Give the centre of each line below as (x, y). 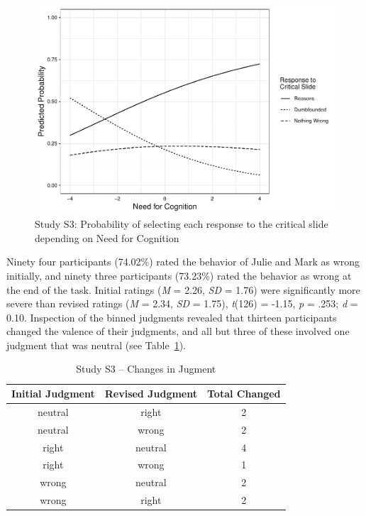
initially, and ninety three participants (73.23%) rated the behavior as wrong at (179, 275)
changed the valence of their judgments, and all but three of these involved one (178, 331)
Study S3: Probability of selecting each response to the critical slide (182, 224)
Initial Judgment (53, 394)
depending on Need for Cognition (107, 237)
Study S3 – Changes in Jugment (146, 369)
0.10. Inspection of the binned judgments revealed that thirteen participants (172, 317)
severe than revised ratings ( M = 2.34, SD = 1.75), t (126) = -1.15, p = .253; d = (182, 303)
